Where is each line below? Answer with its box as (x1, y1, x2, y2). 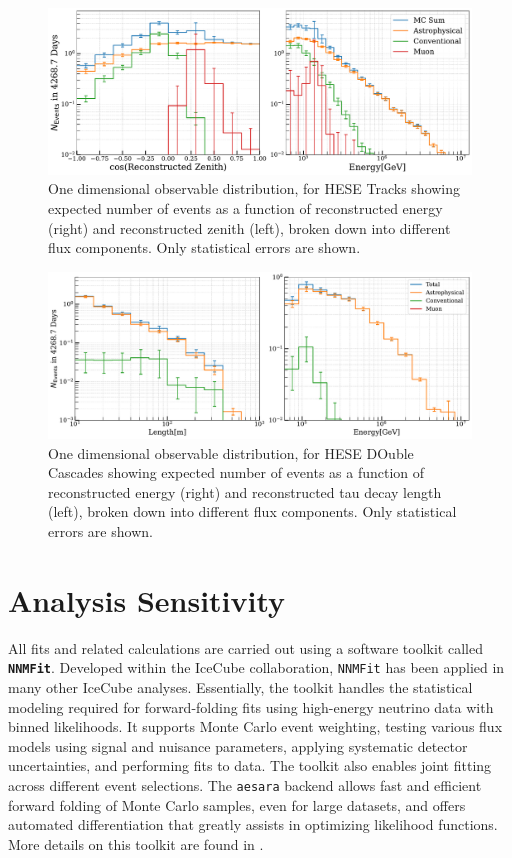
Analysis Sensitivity (8, 579, 286, 620)
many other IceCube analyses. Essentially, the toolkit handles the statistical (8, 677, 473, 698)
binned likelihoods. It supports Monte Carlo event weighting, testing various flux (8, 716, 503, 737)
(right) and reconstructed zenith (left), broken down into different (48, 217, 451, 238)
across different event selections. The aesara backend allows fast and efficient (8, 775, 482, 796)
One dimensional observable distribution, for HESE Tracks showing (48, 178, 461, 199)
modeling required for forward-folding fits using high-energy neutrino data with (8, 696, 494, 717)
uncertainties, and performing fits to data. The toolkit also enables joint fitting (8, 755, 492, 776)
